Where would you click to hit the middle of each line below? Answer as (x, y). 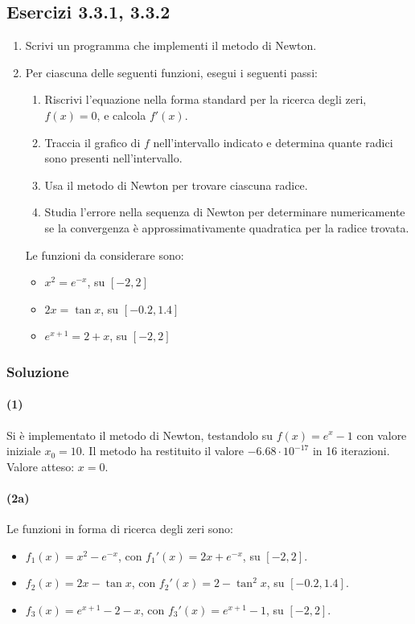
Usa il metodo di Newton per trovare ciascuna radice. (176, 185)
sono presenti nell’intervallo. (113, 158)
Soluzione (38, 371)
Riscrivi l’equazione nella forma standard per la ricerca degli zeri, (205, 99)
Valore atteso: (41, 466)
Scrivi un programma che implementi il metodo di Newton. (171, 45)
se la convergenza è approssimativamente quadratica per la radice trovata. (227, 227)
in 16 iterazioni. (351, 451)
